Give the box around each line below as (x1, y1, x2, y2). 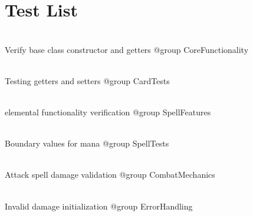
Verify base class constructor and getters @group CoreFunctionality (5, 43, 249, 55)
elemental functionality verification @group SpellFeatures (5, 106, 211, 118)
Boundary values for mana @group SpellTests (5, 137, 169, 149)
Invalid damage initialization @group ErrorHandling (5, 200, 193, 212)
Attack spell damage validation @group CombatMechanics (5, 168, 215, 181)
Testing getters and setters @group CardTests (5, 74, 170, 87)
